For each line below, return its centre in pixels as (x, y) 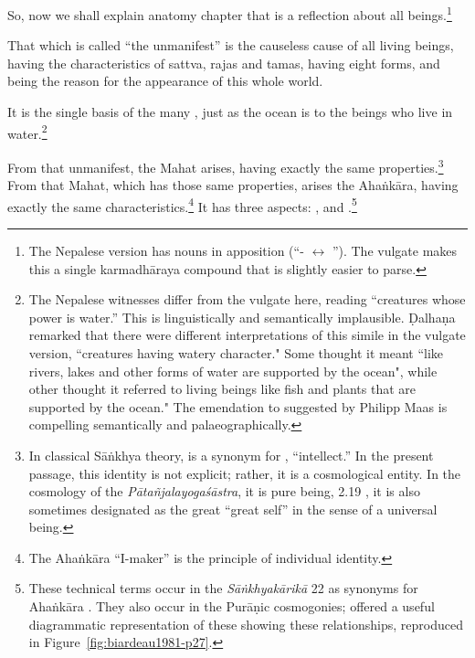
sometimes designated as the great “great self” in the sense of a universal (233, 509)
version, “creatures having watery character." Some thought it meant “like (236, 352)
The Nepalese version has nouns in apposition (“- (166, 250)
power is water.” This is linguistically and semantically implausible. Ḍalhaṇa (242, 317)
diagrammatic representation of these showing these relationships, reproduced (246, 624)
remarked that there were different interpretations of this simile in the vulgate (247, 335)
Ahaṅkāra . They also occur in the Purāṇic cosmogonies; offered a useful (232, 606)
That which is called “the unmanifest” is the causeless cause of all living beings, (231, 45)
